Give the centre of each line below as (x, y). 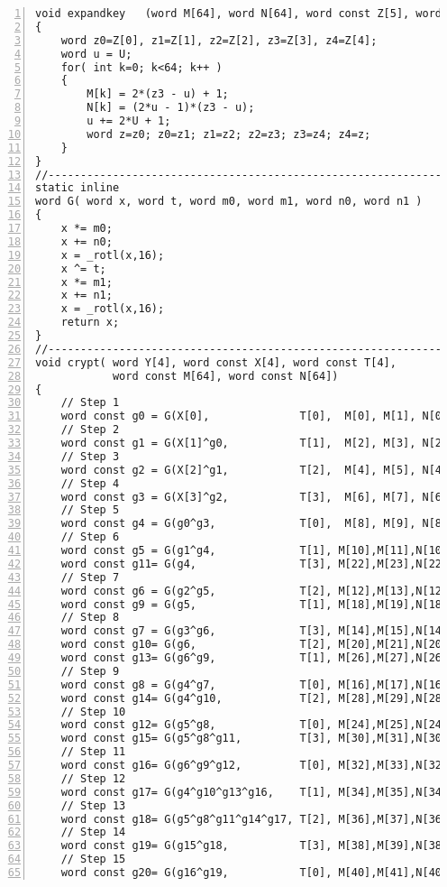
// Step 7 (90, 577)
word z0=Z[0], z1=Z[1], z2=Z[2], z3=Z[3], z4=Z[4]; (219, 40)
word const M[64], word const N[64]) (225, 376)
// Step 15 (93, 859)
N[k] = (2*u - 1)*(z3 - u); (171, 108)
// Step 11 (93, 752)
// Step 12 (93, 778)
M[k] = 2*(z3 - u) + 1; (158, 94)
